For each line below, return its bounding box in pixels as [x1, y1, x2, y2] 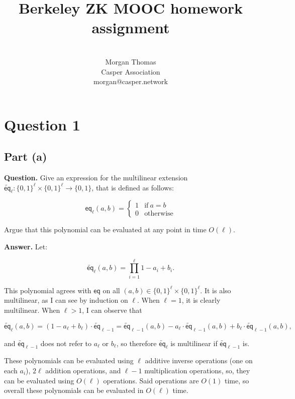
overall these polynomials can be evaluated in [4, 385, 144, 395]
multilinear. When [4, 304, 60, 315]
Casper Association [101, 66, 160, 77]
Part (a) [4, 149, 47, 164]
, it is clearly [181, 295, 221, 305]
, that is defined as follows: [91, 182, 174, 192]
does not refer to [40, 338, 92, 348]
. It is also [200, 285, 231, 295]
